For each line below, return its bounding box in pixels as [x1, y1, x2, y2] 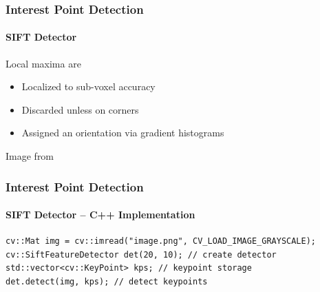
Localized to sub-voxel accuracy [21, 79, 156, 94]
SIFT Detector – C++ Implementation [6, 207, 195, 222]
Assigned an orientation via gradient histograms [21, 125, 224, 140]
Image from [6, 149, 54, 163]
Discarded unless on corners [21, 102, 139, 116]
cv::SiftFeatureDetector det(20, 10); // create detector [6, 249, 277, 260]
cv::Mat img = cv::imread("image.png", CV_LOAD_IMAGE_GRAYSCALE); [6, 236, 317, 247]
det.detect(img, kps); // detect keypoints [6, 277, 208, 287]
